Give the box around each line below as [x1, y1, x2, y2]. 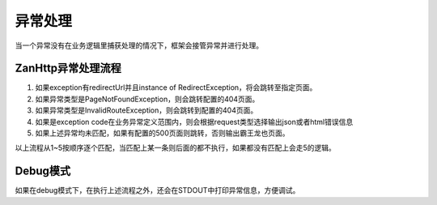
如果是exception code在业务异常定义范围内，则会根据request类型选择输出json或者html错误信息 [35, 117, 354, 126]
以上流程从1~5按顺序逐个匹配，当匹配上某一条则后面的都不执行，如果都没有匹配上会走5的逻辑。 [15, 143, 336, 153]
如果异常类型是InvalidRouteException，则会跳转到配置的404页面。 [35, 105, 258, 115]
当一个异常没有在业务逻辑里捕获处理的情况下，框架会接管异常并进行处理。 [15, 41, 263, 50]
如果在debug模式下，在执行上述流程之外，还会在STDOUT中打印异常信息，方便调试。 [15, 186, 300, 195]
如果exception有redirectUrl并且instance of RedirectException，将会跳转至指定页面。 [35, 83, 317, 92]
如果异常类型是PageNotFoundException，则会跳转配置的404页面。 [35, 94, 260, 104]
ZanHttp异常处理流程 [15, 62, 121, 75]
